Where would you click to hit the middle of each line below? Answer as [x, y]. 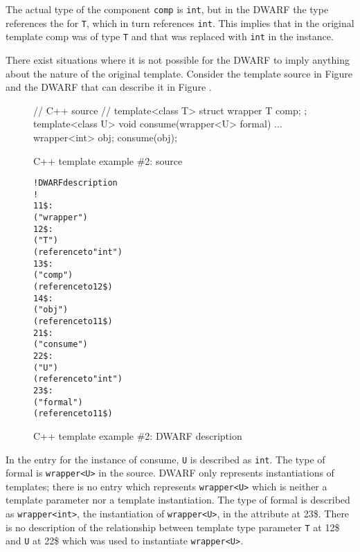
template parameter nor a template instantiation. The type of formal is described [178, 500]
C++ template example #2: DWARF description [138, 435]
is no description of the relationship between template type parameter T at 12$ [173, 527]
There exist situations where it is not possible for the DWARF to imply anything [178, 59]
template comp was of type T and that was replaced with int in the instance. [170, 36]
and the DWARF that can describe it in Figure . [109, 87]
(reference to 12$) [73, 287]
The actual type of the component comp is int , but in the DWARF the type [167, 9]
